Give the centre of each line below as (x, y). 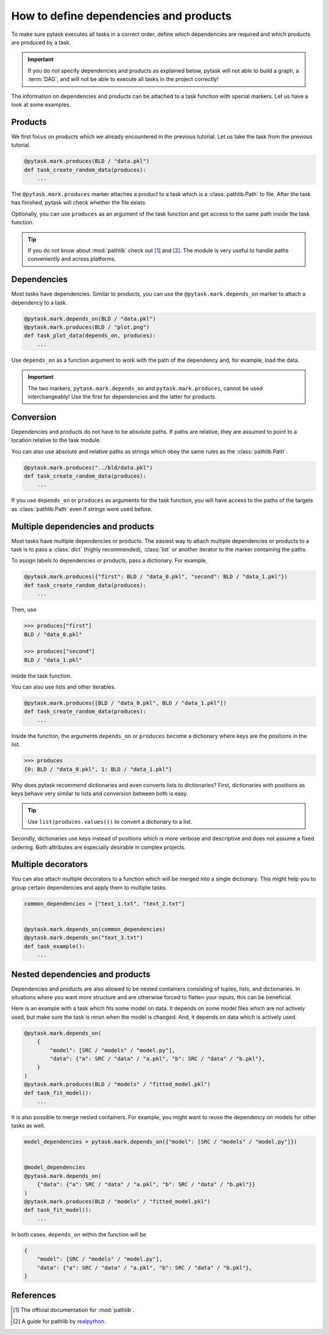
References (34, 1296)
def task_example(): (55, 946)
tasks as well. (28, 1126)
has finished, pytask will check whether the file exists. (79, 203)
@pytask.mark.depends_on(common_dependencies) (95, 929)
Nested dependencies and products (81, 974)
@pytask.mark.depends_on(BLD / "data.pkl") (90, 319)
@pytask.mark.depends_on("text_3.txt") (83, 938)
